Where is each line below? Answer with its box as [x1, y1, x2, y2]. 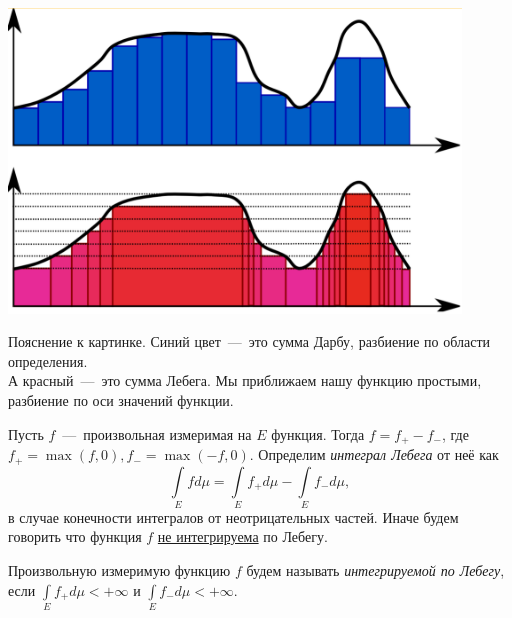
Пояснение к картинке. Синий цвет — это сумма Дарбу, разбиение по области [8, 331, 491, 352]
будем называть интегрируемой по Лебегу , [246, 560, 505, 581]
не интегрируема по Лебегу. [157, 526, 328, 547]
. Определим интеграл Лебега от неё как [249, 444, 499, 465]
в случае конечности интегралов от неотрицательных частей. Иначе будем [8, 506, 459, 527]
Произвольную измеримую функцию [8, 560, 231, 581]
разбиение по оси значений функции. [8, 390, 234, 411]
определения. [8, 350, 88, 371]
